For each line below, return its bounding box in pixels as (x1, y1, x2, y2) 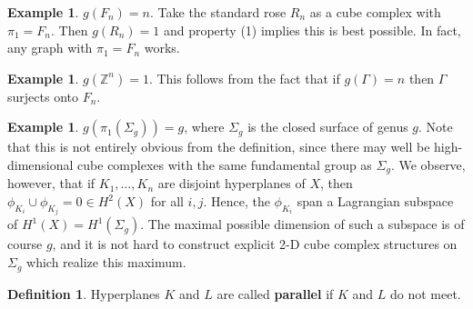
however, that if (7, 174, 96, 193)
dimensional (7, 154, 74, 174)
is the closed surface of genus (247, 117, 408, 136)
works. (144, 38, 180, 57)
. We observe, (390, 154, 466, 174)
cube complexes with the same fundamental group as (77, 154, 372, 174)
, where (184, 117, 225, 136)
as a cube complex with (309, 3, 441, 21)
